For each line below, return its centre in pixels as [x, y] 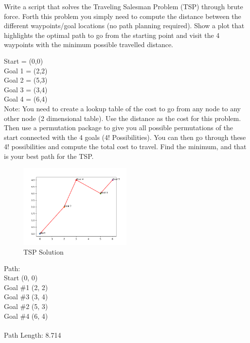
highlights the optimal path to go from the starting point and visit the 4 [112, 35]
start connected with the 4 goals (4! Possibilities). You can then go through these [125, 137]
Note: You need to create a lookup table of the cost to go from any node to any [123, 108]
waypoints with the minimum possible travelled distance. [89, 44]
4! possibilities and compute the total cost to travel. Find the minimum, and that [125, 146]
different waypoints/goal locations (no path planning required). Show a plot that [124, 26]
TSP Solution [44, 252]
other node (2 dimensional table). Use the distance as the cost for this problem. [123, 118]
